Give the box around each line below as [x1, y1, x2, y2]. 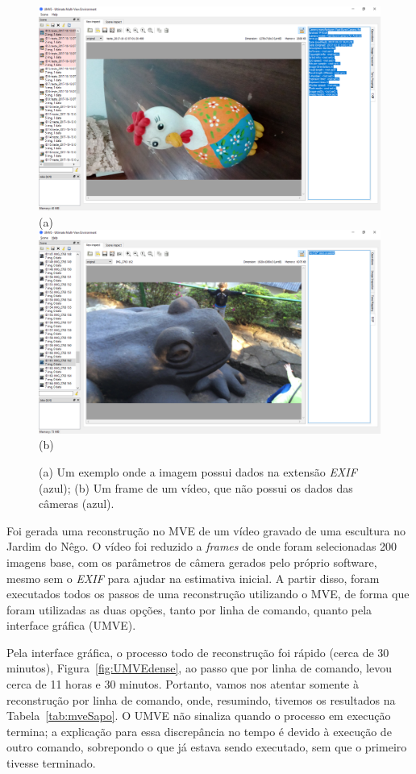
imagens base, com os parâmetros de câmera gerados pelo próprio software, [6, 553, 377, 570]
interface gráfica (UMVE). [6, 617, 136, 634]
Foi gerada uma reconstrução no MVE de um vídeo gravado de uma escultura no [6, 522, 406, 539]
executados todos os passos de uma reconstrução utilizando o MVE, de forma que [6, 585, 410, 602]
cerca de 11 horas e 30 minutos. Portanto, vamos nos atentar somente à [6, 676, 359, 693]
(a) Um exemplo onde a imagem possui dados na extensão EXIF [39, 463, 357, 480]
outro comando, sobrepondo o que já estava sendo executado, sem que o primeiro [6, 739, 407, 755]
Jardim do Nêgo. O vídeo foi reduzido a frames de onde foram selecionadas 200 [6, 538, 397, 555]
